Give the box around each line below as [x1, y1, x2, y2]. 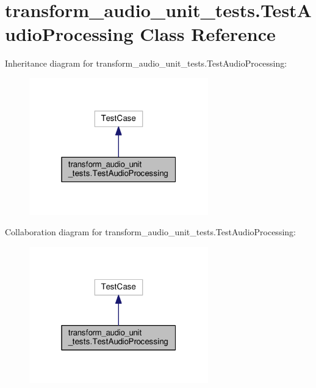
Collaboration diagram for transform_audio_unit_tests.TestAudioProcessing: [5, 225, 296, 238]
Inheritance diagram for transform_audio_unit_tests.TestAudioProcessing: [5, 57, 287, 70]
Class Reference [140, 21, 276, 46]
